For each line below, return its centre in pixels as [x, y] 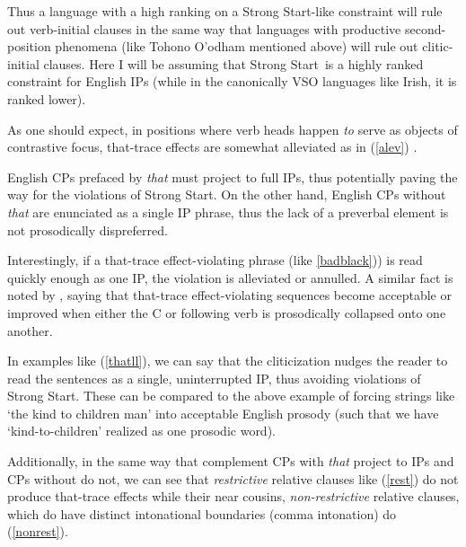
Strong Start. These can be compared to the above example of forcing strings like [231, 396]
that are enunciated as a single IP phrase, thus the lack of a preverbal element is [228, 212]
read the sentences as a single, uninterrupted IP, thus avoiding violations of [214, 378]
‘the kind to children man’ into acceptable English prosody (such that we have [223, 413]
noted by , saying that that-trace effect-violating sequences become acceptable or [229, 295]
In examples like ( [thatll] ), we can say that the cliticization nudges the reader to [228, 361]
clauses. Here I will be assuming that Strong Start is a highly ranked [233, 63]
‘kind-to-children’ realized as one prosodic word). [141, 431]
